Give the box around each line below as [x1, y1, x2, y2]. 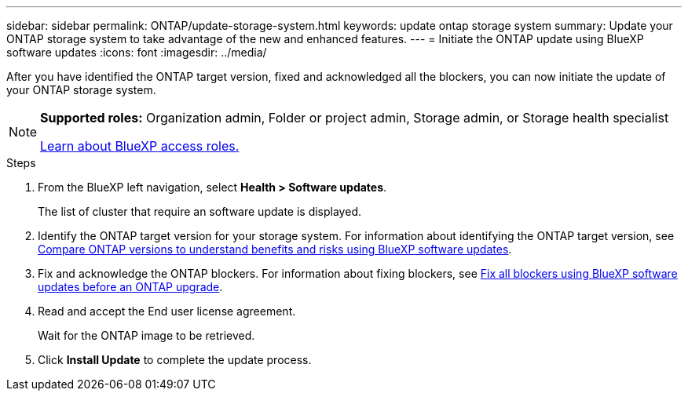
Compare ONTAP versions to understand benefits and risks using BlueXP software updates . [38, 242, 512, 256]
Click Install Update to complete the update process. [38, 353, 312, 366]
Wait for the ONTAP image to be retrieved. [38, 329, 255, 342]
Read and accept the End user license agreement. [38, 304, 296, 318]
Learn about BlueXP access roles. [40, 138, 240, 154]
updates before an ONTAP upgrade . [38, 280, 223, 293]
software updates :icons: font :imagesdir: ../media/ [6, 46, 267, 59]
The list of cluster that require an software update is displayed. [38, 205, 361, 218]
